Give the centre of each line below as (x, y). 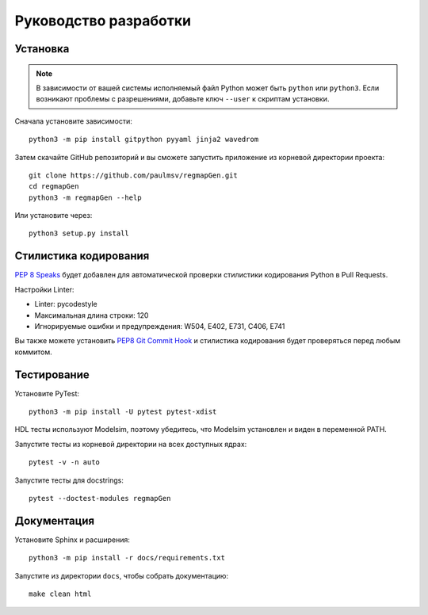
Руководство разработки (103, 21)
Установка (42, 49)
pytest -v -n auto (65, 462)
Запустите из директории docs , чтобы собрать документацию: (122, 575)
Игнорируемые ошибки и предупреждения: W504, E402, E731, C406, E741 (160, 326)
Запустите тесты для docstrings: (69, 480)
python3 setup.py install (79, 233)
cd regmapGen (54, 187)
